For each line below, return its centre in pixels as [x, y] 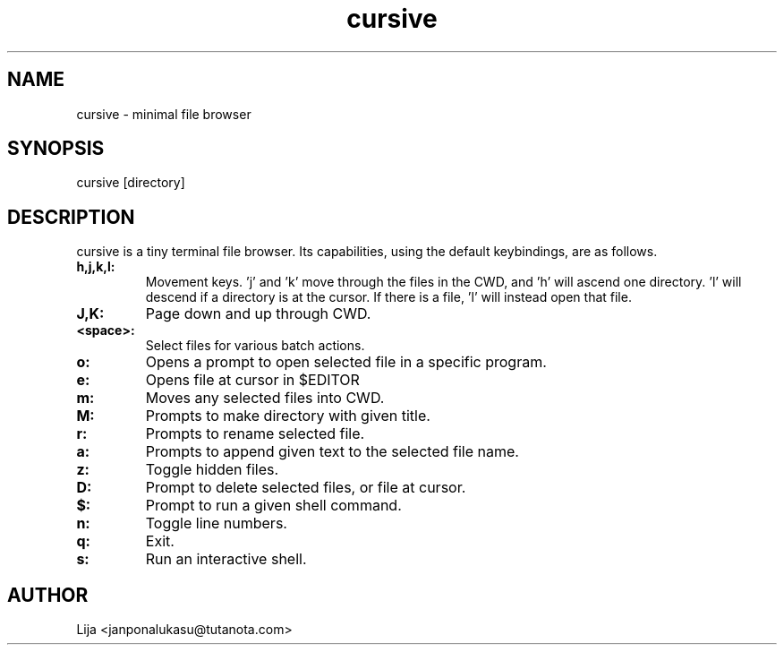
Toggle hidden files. [212, 470]
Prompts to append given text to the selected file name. [332, 452]
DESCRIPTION [71, 217]
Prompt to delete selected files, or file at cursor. [306, 488]
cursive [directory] [131, 183]
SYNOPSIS [56, 149]
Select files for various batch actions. [255, 346]
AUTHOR [48, 595]
